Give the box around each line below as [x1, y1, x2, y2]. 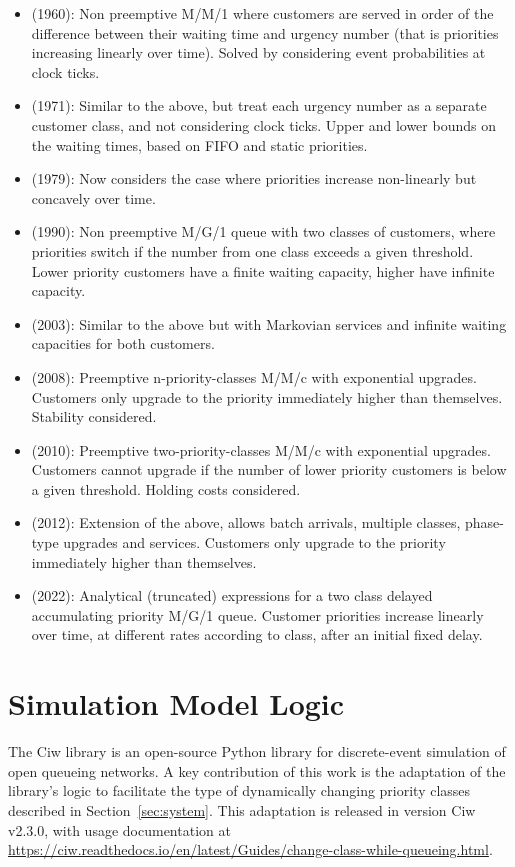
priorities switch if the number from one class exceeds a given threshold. [31, 240, 474, 261]
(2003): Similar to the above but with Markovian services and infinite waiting [31, 313, 507, 334]
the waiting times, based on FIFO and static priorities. [31, 134, 368, 155]
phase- [464, 512, 504, 533]
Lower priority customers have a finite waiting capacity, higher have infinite [31, 260, 495, 281]
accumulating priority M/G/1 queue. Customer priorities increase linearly [31, 604, 484, 625]
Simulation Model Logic [8, 683, 345, 724]
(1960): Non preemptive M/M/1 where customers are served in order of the [31, 3, 494, 23]
